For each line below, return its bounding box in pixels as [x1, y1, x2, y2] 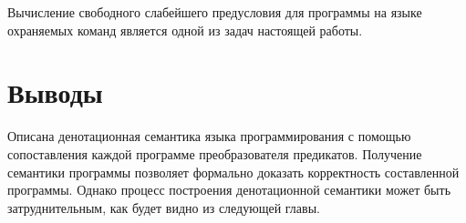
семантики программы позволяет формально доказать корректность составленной [7, 162, 460, 181]
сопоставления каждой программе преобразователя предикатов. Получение [7, 144, 422, 163]
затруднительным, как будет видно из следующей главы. [7, 198, 320, 217]
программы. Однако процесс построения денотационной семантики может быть [7, 180, 451, 199]
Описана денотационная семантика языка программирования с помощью [7, 127, 411, 146]
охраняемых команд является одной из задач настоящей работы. [7, 20, 363, 39]
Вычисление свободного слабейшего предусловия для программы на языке [7, 3, 422, 21]
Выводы [7, 74, 103, 111]
